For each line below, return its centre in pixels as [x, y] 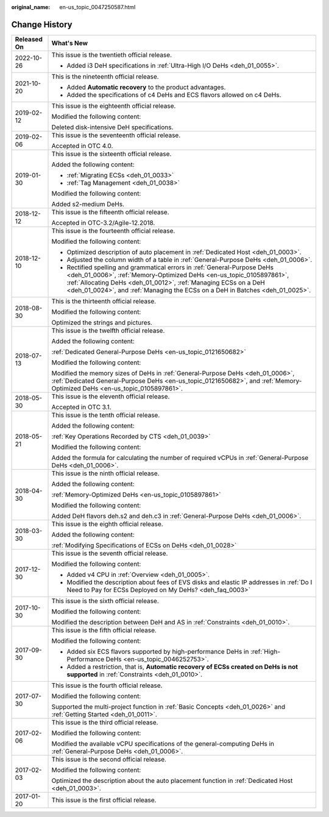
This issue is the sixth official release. [105, 601]
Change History [42, 24]
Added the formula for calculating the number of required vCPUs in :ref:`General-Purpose [180, 458]
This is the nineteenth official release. [105, 76]
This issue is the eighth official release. [108, 524]
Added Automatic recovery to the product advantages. [146, 87]
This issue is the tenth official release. [106, 415]
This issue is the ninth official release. [105, 473]
